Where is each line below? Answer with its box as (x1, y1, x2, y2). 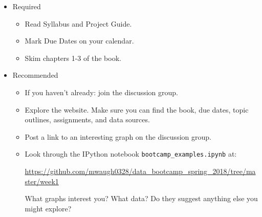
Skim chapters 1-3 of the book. (25, 52, 121, 63)
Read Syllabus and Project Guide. (25, 18, 132, 29)
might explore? (25, 203, 72, 213)
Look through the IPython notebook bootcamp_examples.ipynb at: (25, 148, 237, 159)
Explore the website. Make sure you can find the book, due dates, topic (25, 104, 249, 115)
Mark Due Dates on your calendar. (25, 35, 134, 46)
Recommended (12, 70, 58, 80)
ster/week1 (25, 176, 59, 186)
